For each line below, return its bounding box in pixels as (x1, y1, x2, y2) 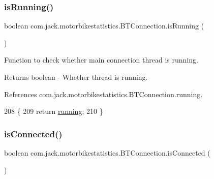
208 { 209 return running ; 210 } (4, 106, 103, 116)
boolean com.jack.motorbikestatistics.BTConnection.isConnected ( (4, 147, 210, 158)
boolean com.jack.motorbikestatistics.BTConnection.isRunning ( (4, 20, 204, 31)
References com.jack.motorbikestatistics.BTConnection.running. (4, 88, 203, 99)
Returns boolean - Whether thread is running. (4, 72, 148, 82)
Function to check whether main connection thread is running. (4, 54, 198, 65)
